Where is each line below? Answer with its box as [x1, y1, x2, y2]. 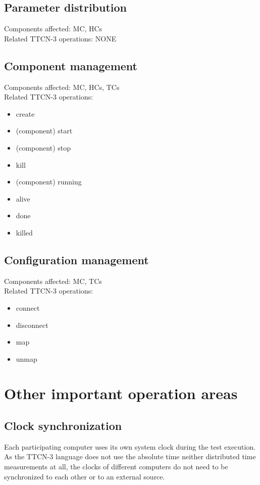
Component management [4, 58, 137, 73]
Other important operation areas [4, 383, 238, 404]
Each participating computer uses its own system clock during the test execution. [4, 441, 256, 452]
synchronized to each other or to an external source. [4, 471, 165, 481]
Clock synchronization [4, 418, 122, 433]
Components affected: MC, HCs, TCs [4, 81, 120, 92]
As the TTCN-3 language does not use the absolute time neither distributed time [4, 451, 256, 462]
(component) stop [16, 142, 71, 153]
